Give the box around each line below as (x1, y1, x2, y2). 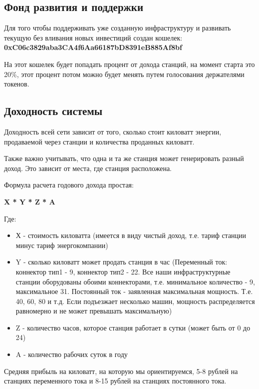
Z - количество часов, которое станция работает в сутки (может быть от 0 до (15, 322, 251, 332)
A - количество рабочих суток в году (15, 349, 128, 359)
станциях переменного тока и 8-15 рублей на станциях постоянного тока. (4, 375, 227, 386)
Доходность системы (4, 103, 103, 118)
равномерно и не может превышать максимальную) (15, 305, 172, 316)
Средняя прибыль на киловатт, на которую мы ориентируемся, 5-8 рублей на (4, 365, 238, 376)
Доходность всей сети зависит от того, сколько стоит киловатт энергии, (4, 126, 222, 136)
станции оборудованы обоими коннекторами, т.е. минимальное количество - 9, (15, 276, 255, 286)
